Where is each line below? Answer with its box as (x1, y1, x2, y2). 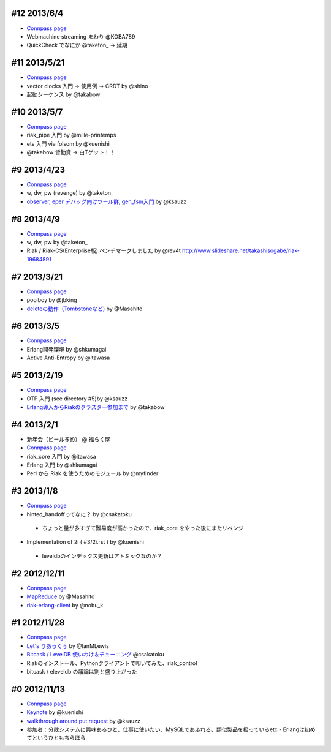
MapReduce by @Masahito (26, 593, 95, 600)
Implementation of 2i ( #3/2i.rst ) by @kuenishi (26, 538, 144, 546)
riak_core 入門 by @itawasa (26, 453, 96, 460)
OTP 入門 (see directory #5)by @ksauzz (26, 395, 128, 402)
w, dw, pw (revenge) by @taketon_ (26, 189, 113, 197)
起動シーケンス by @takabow (26, 91, 101, 98)
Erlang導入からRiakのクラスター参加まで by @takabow (26, 403, 165, 410)
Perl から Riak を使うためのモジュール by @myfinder (26, 470, 159, 477)
